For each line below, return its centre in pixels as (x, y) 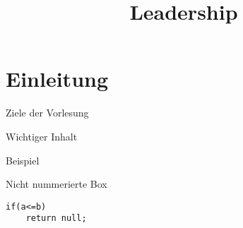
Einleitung (57, 79)
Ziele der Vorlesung (47, 113)
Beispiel (23, 160)
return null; (56, 218)
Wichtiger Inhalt (42, 136)
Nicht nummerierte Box (57, 184)
